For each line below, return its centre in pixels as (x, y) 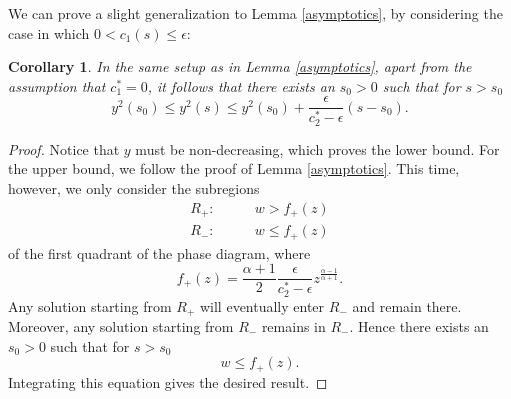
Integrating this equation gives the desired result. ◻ (168, 381)
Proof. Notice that (64, 148)
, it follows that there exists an (241, 85)
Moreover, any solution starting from (121, 325)
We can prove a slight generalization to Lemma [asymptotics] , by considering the (255, 13)
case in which (49, 32)
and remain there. (407, 305)
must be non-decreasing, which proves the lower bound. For (317, 148)
